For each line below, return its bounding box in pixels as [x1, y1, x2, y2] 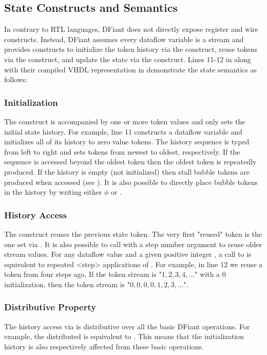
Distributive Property [4, 301, 97, 313]
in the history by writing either [4, 186, 102, 197]
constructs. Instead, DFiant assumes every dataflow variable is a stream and [4, 33, 244, 44]
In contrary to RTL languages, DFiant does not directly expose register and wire [4, 24, 258, 34]
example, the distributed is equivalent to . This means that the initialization [4, 331, 244, 342]
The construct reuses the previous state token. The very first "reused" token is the [4, 228, 262, 239]
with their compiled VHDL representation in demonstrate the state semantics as [4, 64, 257, 74]
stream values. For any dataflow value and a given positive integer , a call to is [4, 249, 252, 259]
